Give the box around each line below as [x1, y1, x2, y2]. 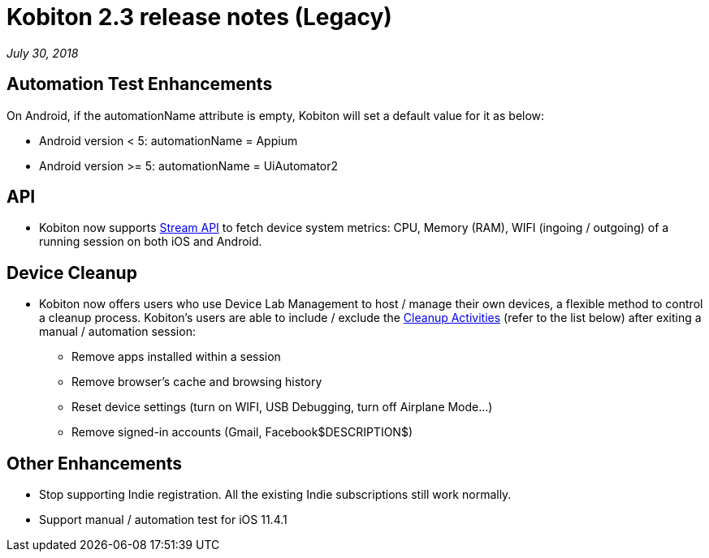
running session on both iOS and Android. [39, 234, 262, 249]
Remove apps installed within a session [71, 350, 281, 364]
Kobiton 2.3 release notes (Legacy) [6, 3, 392, 31]
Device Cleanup [6, 262, 137, 283]
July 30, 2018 [6, 45, 79, 60]
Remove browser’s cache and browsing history [71, 375, 322, 389]
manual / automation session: [39, 324, 196, 339]
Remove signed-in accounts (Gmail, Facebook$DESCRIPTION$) [71, 425, 413, 440]
